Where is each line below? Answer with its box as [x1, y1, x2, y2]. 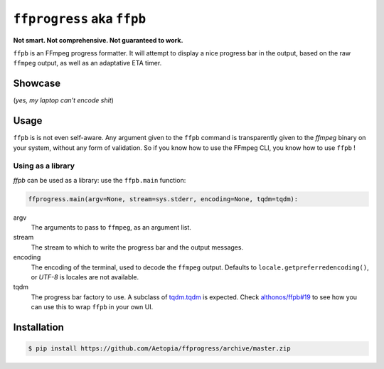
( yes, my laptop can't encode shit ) [13, 96, 114, 105]
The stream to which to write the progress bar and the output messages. [31, 242, 244, 252]
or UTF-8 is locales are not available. [31, 272, 139, 281]
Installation [13, 321, 64, 333]
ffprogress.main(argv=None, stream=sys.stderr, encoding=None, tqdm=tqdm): [28, 195, 299, 203]
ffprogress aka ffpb [13, 11, 146, 26]
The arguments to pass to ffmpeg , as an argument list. [31, 223, 192, 232]
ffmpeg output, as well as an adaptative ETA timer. [13, 59, 162, 68]
